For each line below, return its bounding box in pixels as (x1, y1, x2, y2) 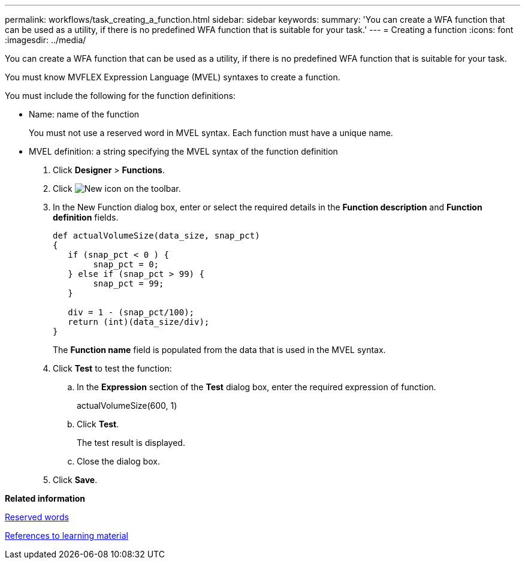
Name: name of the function (29, 109, 140, 119)
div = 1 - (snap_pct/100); (68, 307, 195, 317)
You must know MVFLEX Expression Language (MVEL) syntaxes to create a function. (5, 72, 340, 82)
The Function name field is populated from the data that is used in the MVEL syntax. (53, 345, 386, 355)
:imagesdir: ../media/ (5, 35, 86, 45)
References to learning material (5, 530, 128, 541)
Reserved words (5, 512, 69, 522)
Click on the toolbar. (53, 183, 181, 194)
